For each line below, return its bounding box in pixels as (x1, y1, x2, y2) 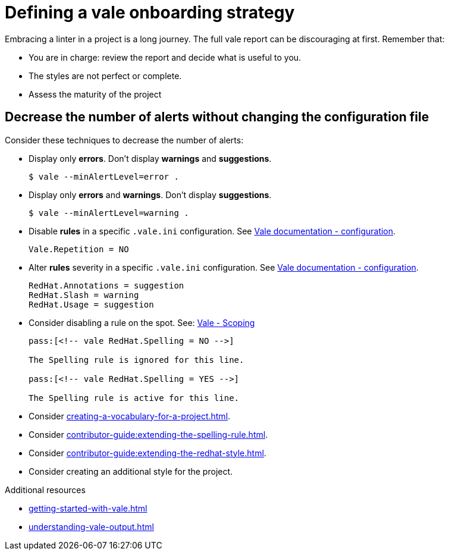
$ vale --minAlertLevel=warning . (29, 208, 189, 218)
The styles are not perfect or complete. (29, 70, 182, 81)
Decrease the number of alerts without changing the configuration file (5, 109, 429, 125)
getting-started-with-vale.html (29, 503, 147, 513)
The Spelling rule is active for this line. (29, 393, 240, 403)
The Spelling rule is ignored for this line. (29, 355, 244, 365)
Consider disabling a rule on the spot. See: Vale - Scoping (29, 317, 255, 328)
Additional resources (5, 484, 86, 495)
